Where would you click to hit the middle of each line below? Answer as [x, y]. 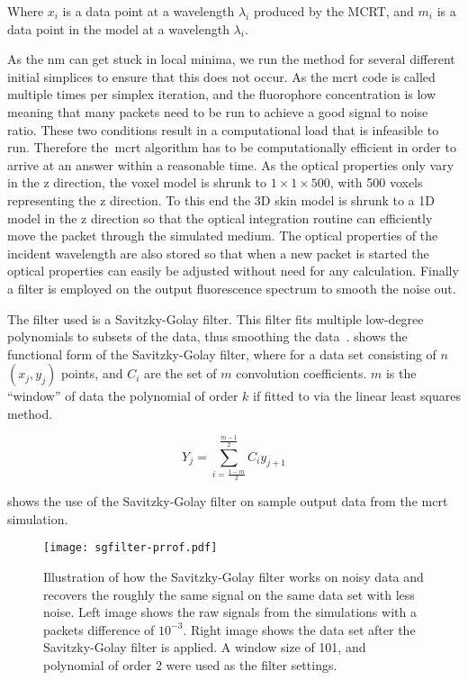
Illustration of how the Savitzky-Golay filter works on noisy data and [234, 576]
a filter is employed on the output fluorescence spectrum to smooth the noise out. [232, 288]
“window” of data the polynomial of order [123, 396]
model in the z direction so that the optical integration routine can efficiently [220, 218]
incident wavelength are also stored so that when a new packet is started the [218, 253]
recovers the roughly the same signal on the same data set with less [229, 594]
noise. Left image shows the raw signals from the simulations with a [230, 612]
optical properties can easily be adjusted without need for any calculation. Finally [233, 271]
